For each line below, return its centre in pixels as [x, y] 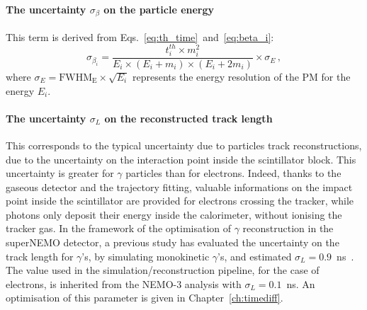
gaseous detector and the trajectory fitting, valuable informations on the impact [179, 186]
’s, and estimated [255, 256]
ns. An [301, 283]
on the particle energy [159, 9]
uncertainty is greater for [60, 173]
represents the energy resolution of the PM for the [242, 76]
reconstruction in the [288, 228]
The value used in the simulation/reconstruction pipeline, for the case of [163, 270]
